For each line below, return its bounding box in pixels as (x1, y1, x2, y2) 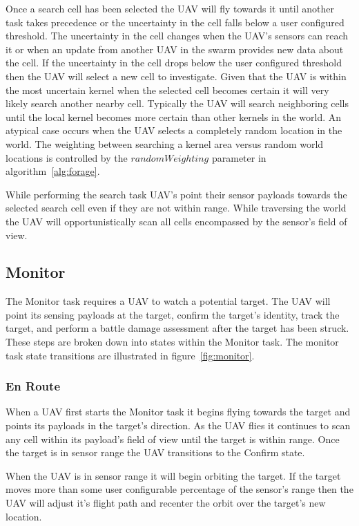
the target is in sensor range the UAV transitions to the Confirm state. (6, 445, 305, 460)
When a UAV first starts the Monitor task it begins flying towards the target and (6, 404, 351, 419)
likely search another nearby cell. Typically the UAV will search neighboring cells (6, 96, 349, 111)
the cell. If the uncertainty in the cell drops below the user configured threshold (6, 55, 342, 70)
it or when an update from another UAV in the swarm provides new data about (6, 41, 344, 56)
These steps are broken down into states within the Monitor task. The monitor (6, 335, 339, 349)
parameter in (211, 150, 266, 165)
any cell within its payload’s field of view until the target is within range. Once (6, 431, 340, 446)
